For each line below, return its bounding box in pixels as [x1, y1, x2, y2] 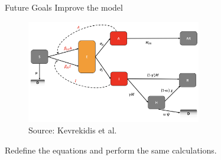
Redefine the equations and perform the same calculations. [5, 143, 217, 156]
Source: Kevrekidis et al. [28, 124, 117, 136]
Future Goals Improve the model [5, 1, 123, 13]
